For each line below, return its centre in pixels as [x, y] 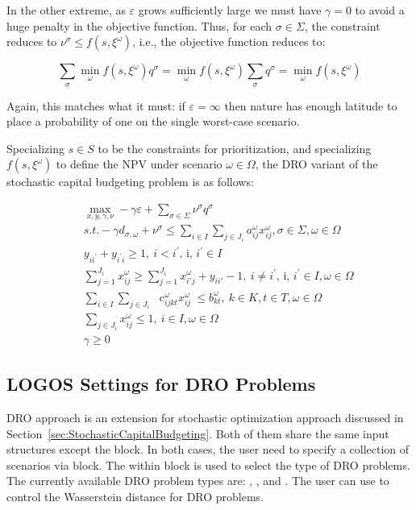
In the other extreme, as [66, 10]
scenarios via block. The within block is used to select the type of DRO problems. [208, 464]
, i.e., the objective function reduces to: [229, 41]
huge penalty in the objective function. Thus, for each [139, 25]
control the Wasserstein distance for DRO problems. [135, 497]
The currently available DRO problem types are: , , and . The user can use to [198, 481]
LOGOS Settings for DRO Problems [161, 384]
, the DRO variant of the [316, 164]
